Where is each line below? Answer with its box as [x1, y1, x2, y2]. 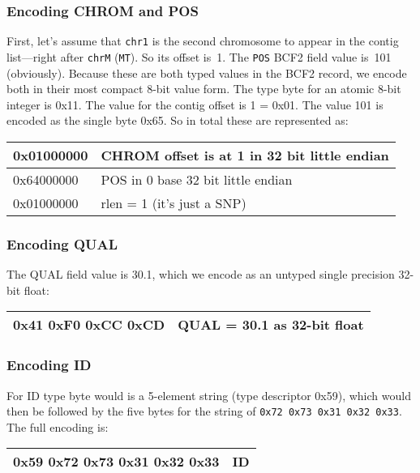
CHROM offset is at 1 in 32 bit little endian [101, 145, 389, 164]
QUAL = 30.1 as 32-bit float [178, 315, 364, 335]
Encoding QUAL [6, 233, 118, 254]
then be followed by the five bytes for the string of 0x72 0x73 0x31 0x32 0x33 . [6, 403, 402, 420]
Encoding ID [6, 355, 92, 375]
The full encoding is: [6, 418, 109, 435]
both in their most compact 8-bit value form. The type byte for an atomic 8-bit [6, 80, 401, 97]
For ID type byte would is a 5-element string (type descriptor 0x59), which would [6, 386, 411, 403]
